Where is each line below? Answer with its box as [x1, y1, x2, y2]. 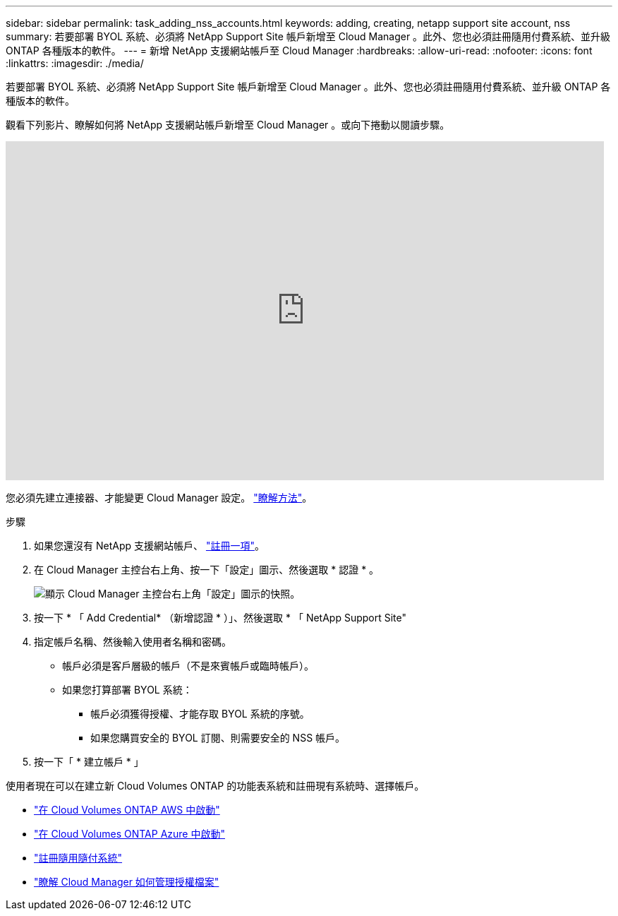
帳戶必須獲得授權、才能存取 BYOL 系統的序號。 [90, 708, 310, 720]
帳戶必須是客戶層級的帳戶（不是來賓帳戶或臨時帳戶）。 [62, 660, 314, 672]
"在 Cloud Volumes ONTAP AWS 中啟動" [34, 804, 220, 816]
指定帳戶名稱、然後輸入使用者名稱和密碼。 [34, 636, 231, 648]
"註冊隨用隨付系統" [34, 852, 123, 864]
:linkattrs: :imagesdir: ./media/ [6, 57, 144, 69]
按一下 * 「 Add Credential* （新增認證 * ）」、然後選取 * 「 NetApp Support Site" [34, 612, 407, 624]
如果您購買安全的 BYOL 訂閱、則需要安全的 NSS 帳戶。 [90, 732, 346, 744]
